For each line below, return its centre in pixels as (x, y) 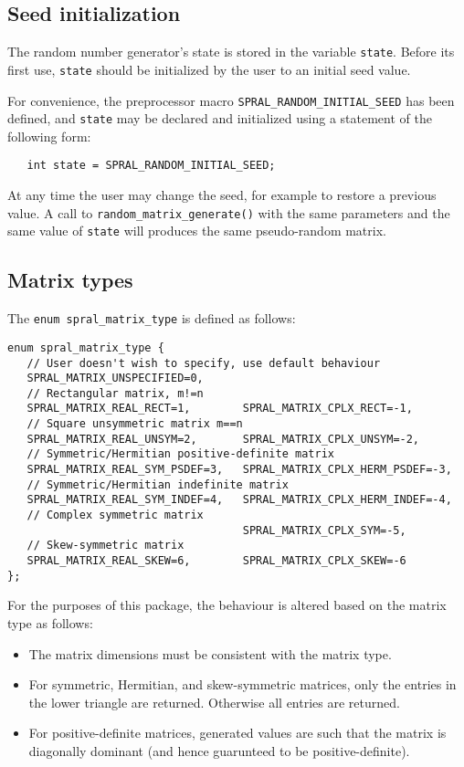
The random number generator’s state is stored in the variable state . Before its (231, 52)
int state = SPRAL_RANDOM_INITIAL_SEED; (151, 166)
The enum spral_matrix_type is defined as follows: (152, 318)
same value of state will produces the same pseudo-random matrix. (197, 231)
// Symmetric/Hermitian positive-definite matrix (180, 454)
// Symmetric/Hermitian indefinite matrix (158, 484)
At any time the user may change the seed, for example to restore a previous (222, 195)
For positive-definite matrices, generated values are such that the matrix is (237, 733)
